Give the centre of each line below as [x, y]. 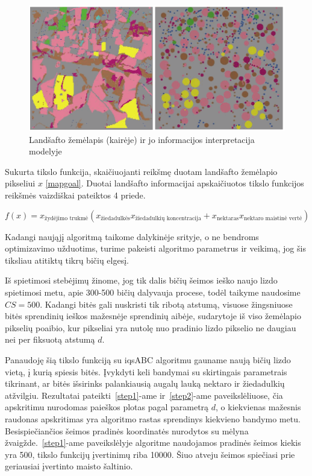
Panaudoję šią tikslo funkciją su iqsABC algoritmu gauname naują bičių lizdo [148, 359]
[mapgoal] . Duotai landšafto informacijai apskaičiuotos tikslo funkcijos [175, 183]
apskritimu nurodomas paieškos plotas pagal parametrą [107, 407]
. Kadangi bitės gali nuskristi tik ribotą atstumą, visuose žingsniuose [166, 304]
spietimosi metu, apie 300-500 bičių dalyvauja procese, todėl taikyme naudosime [153, 292]
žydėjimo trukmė [67, 219]
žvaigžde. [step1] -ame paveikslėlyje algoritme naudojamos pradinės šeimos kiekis [153, 443]
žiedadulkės [115, 219]
